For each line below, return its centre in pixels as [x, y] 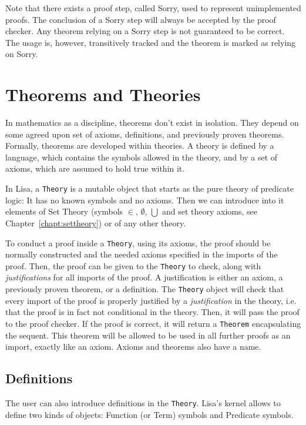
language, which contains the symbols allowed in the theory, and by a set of [142, 157]
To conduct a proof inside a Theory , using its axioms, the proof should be [138, 242]
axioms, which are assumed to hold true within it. [95, 168]
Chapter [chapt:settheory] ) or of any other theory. [96, 222]
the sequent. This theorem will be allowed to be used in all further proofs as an [148, 335]
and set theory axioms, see [210, 211]
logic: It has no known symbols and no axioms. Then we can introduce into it [145, 200]
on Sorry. [22, 54]
